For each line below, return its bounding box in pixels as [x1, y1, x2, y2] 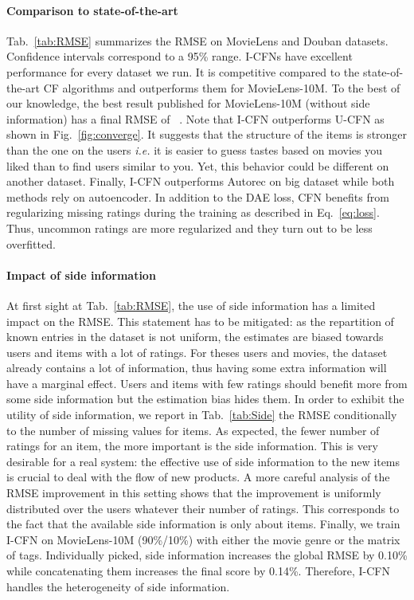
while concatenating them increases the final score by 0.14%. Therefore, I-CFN [6, 563, 390, 578]
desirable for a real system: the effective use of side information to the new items [6, 453, 400, 469]
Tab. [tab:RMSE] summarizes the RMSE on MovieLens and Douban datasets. [6, 32, 389, 49]
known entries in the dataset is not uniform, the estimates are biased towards [6, 328, 384, 345]
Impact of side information [6, 266, 156, 283]
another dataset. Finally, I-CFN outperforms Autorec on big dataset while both [6, 173, 395, 190]
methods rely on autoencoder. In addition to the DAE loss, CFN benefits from [6, 188, 389, 205]
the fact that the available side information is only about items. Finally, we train [6, 516, 400, 532]
